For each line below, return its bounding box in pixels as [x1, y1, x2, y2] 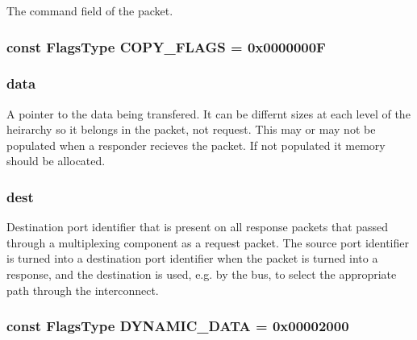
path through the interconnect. [6, 281, 159, 298]
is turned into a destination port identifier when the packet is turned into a [6, 250, 378, 267]
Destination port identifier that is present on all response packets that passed [6, 218, 389, 235]
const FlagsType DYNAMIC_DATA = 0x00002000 [6, 316, 349, 336]
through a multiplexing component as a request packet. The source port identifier [6, 234, 409, 251]
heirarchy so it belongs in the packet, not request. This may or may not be [6, 121, 376, 138]
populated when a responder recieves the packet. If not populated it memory [6, 136, 386, 153]
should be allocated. [6, 152, 106, 169]
